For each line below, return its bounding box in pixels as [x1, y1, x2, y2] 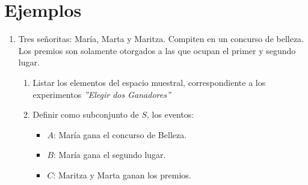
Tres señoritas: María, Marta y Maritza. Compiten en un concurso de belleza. [18, 32, 304, 45]
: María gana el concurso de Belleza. [53, 128, 187, 141]
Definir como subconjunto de [32, 108, 139, 121]
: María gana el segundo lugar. [54, 148, 166, 161]
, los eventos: [146, 108, 194, 121]
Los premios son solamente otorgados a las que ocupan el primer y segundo [18, 44, 296, 56]
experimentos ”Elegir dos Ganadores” [32, 88, 171, 100]
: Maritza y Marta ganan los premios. [53, 168, 191, 181]
